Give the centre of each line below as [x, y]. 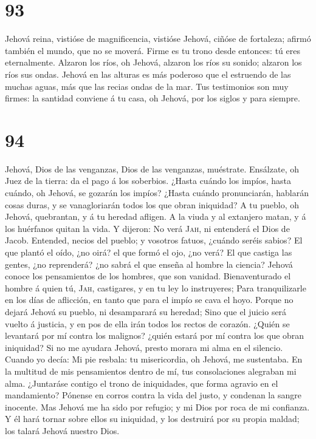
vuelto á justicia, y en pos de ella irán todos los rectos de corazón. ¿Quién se [147, 323]
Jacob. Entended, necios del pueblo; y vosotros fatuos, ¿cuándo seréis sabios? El [154, 240]
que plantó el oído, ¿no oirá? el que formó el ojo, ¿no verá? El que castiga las [149, 252]
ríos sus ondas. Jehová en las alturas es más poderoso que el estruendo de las [148, 74]
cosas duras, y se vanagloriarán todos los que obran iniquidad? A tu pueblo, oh [152, 204]
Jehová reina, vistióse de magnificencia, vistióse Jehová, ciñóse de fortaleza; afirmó [158, 39]
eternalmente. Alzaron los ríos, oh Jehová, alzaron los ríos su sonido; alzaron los [153, 62]
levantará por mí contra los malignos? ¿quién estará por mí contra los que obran [155, 335]
